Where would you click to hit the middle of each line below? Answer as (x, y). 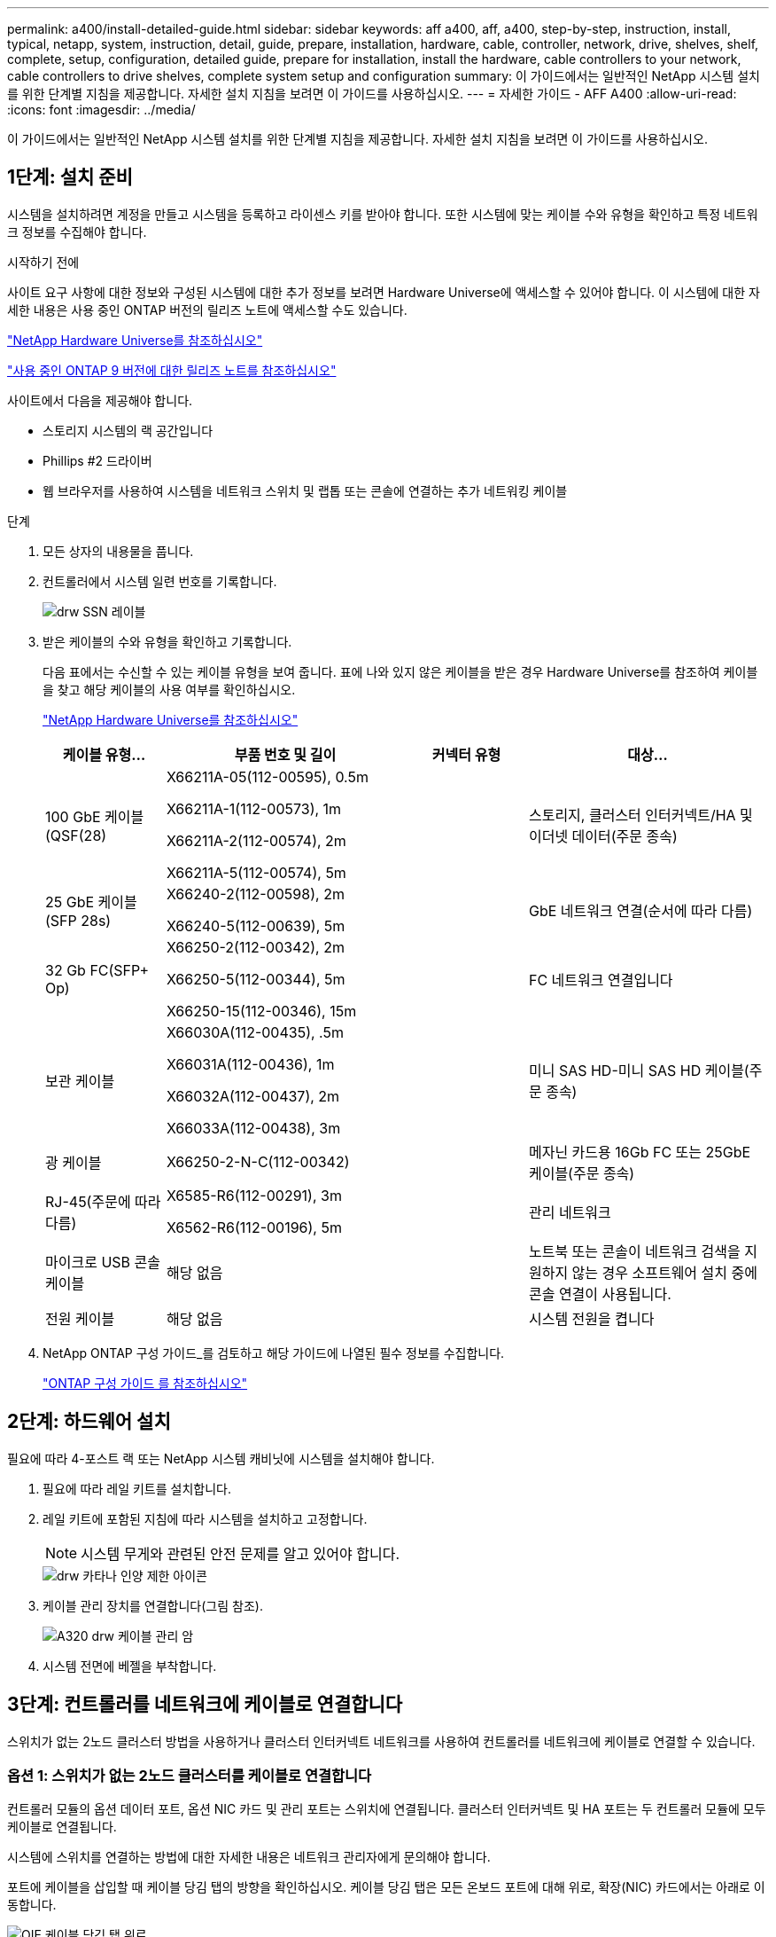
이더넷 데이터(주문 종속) (603, 836)
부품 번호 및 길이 (285, 754)
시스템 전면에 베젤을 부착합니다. (130, 1666)
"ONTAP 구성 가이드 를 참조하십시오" (145, 1383)
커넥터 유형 (466, 754)
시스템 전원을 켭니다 (591, 1318)
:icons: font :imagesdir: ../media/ (101, 110)
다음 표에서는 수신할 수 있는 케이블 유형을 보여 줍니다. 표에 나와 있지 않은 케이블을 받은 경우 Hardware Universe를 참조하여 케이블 (400, 671)
